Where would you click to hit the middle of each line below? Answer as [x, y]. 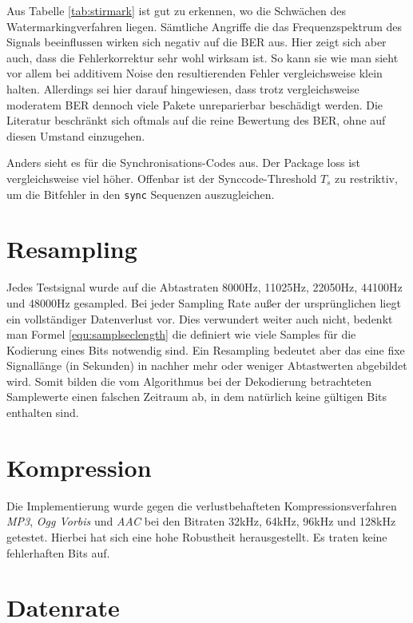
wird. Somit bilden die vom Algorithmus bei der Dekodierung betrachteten [189, 381]
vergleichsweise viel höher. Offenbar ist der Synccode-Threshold [162, 178]
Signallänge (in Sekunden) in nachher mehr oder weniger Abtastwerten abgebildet [207, 365]
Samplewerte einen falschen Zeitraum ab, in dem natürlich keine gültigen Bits [197, 397]
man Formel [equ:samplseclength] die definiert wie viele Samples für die [181, 334]
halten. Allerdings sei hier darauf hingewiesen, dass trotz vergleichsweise [183, 88]
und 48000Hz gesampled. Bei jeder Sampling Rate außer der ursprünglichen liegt [204, 302]
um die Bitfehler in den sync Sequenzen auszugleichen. [141, 194]
